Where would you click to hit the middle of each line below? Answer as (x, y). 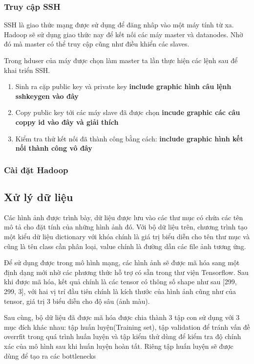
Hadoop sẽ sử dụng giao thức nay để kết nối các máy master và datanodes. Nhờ (124, 34)
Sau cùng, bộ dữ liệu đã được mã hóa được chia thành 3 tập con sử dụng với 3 (122, 317)
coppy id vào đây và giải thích (67, 122)
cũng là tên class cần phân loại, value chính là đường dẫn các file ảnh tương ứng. (125, 246)
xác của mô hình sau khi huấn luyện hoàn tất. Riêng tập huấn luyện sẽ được (119, 346)
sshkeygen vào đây (47, 96)
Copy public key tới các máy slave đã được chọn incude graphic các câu (128, 112)
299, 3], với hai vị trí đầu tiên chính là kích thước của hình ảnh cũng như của (120, 291)
